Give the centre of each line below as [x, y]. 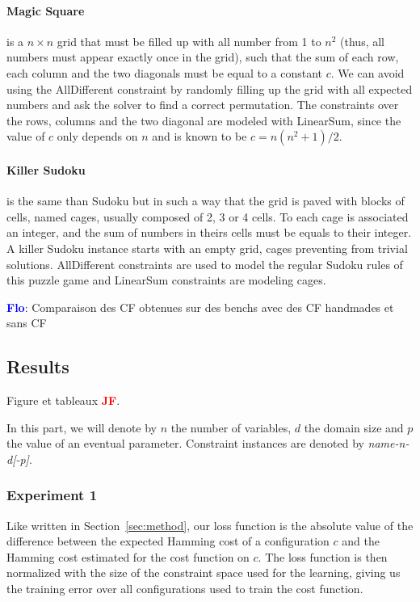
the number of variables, [231, 427]
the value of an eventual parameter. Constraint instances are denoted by [185, 443]
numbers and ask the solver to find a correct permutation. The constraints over [203, 105]
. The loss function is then [323, 556]
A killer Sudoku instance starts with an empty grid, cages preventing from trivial [207, 248]
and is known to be [199, 136]
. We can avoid [367, 72]
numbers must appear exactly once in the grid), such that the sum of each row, [203, 57]
